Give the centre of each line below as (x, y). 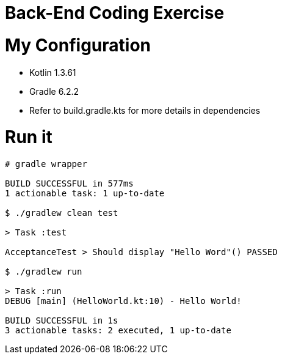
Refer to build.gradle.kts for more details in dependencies (145, 110)
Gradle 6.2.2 (54, 91)
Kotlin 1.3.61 (53, 72)
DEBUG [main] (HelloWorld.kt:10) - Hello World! (123, 301)
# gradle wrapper (46, 164)
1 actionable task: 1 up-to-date (85, 193)
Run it (29, 137)
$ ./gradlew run (44, 272)
